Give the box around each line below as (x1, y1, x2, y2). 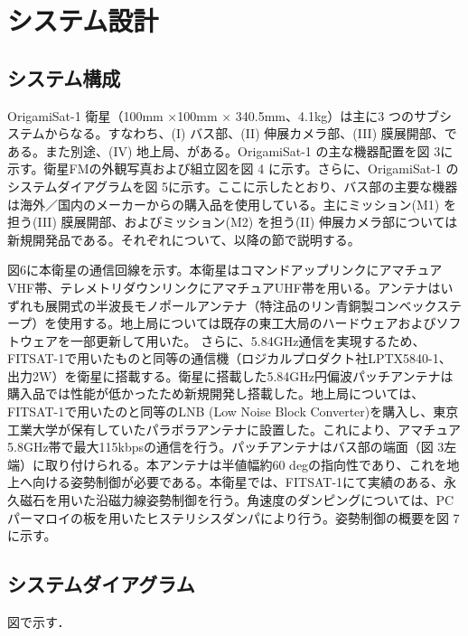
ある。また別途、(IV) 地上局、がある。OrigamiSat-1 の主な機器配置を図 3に (7, 141, 454, 160)
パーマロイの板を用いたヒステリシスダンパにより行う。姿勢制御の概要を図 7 (7, 508, 460, 527)
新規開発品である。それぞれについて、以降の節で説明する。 (7, 229, 360, 248)
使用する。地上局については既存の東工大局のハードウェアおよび (57, 313, 436, 332)
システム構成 (7, 63, 121, 91)
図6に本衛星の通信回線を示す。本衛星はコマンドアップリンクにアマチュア (7, 260, 443, 279)
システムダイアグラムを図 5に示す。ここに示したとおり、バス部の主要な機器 (7, 176, 458, 195)
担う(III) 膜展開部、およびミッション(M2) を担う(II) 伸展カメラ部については (7, 212, 458, 231)
